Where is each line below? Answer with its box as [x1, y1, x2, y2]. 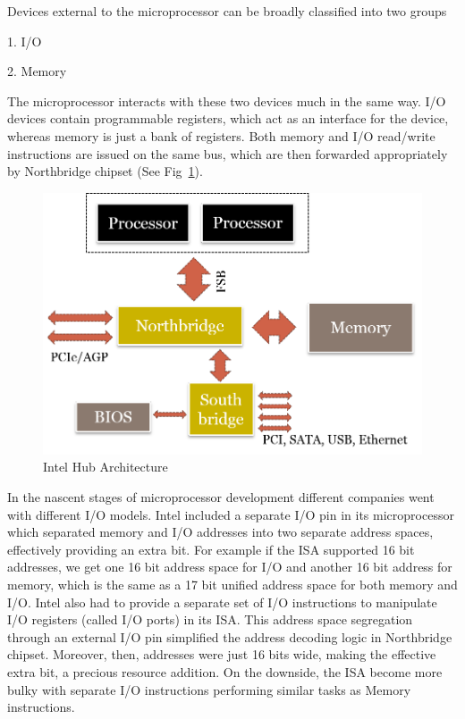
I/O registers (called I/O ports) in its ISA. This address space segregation [7, 610, 413, 629]
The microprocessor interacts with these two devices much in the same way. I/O [7, 91, 446, 110]
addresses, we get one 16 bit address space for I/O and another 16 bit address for [7, 557, 452, 576]
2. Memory [7, 62, 67, 80]
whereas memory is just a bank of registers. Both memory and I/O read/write [7, 126, 435, 145]
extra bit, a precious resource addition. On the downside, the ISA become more [7, 662, 443, 681]
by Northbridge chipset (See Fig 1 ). [7, 162, 203, 180]
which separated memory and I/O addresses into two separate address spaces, [7, 523, 434, 541]
